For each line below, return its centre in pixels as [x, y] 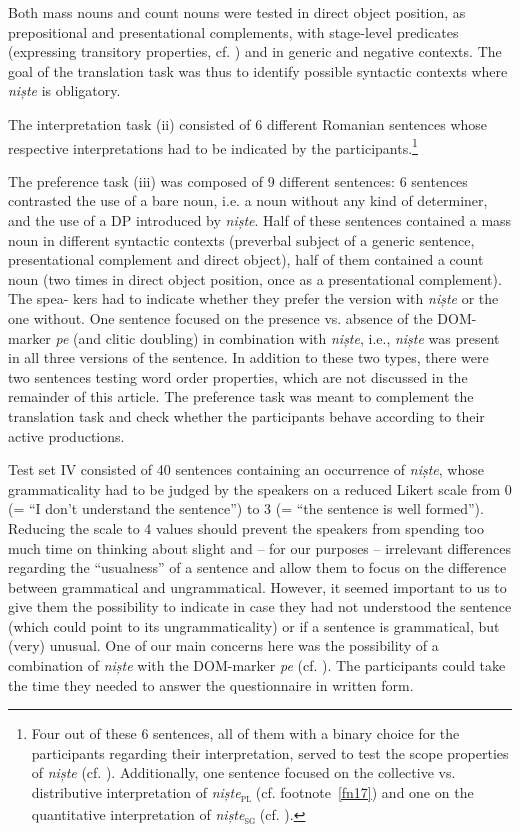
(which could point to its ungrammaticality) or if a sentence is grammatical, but [254, 625]
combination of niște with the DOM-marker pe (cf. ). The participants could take [257, 665]
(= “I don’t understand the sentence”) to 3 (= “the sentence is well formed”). [246, 508]
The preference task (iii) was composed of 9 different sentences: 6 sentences [238, 180]
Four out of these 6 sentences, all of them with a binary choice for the [245, 733]
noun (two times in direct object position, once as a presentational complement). [255, 278]
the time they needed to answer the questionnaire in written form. [211, 684]
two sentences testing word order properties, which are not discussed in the [238, 376]
